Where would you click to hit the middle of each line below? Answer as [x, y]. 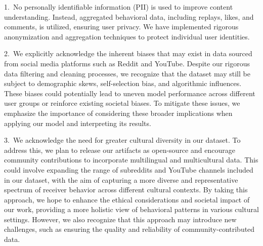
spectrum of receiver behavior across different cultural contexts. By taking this [126, 190]
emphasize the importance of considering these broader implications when [118, 113]
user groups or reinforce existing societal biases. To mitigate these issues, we [122, 103]
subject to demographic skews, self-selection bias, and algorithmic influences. [123, 83]
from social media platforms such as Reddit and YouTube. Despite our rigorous [127, 63]
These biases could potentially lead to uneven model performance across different [130, 93]
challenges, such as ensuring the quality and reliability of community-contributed [129, 229]
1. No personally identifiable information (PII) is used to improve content [119, 7]
